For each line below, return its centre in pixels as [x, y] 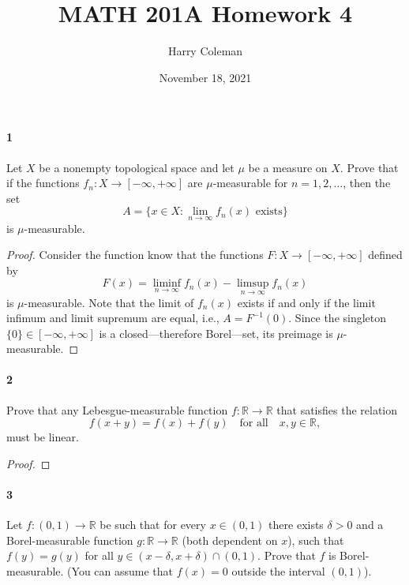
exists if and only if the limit [306, 302]
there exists [296, 525]
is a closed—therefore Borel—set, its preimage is [216, 333]
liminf [167, 284]
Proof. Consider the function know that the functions [135, 255]
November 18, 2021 [205, 77]
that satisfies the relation [337, 409]
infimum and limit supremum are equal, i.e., [113, 318]
